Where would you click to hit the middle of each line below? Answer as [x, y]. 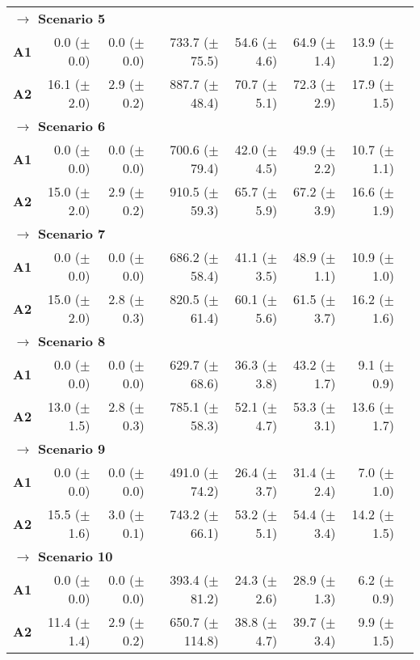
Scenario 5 [72, 18]
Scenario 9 [72, 448]
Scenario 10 [76, 556]
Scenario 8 [72, 341]
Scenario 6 [72, 126]
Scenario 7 [72, 233]
